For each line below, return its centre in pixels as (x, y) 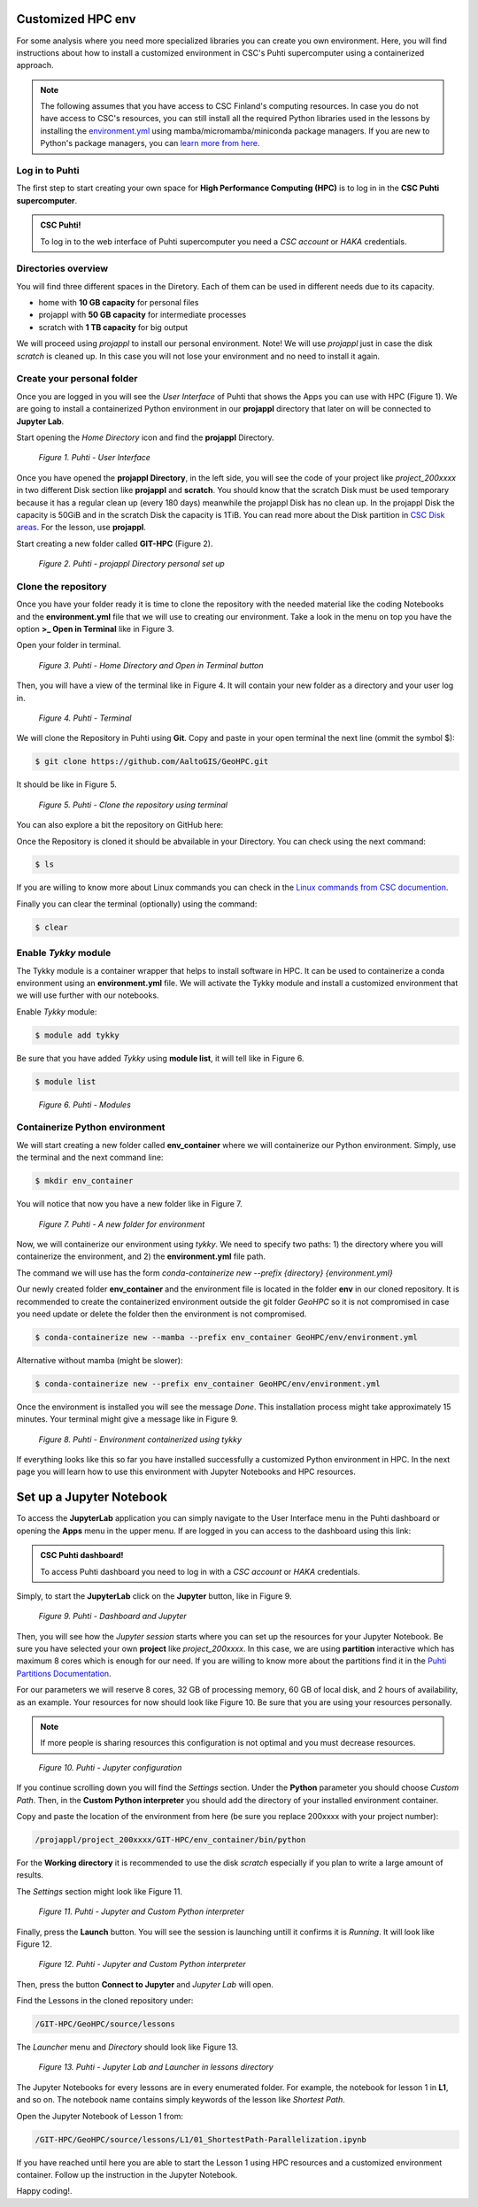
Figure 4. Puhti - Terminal (85, 718)
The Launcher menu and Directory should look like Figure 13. (127, 2047)
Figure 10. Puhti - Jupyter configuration (110, 1767)
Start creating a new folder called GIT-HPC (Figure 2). (115, 544)
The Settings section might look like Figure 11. (100, 1891)
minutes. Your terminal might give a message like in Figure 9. (127, 1419)
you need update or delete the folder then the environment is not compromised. (162, 1314)
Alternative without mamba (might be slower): (100, 1360)
